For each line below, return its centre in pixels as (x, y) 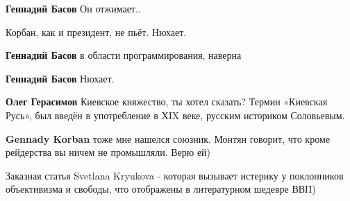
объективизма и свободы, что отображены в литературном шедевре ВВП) (161, 189)
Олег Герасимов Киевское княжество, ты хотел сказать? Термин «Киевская (167, 102)
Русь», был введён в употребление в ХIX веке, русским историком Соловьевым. (175, 115)
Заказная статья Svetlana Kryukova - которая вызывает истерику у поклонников (175, 175)
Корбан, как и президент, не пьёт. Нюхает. (96, 32)
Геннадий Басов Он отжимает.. (73, 8)
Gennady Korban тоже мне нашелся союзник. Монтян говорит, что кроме (168, 138)
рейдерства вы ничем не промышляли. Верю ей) (108, 152)
